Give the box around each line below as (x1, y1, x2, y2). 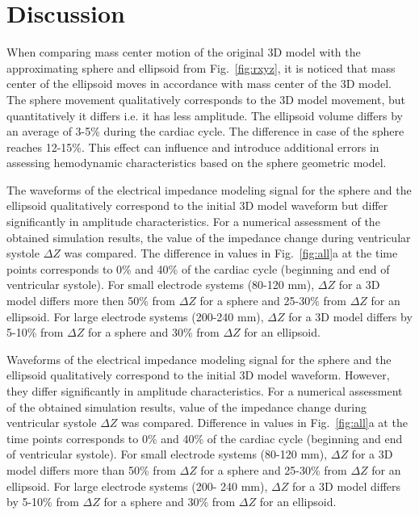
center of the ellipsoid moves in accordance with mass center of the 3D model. (6, 75, 392, 92)
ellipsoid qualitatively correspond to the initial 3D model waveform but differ (6, 197, 388, 214)
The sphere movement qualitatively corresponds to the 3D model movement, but (6, 90, 406, 107)
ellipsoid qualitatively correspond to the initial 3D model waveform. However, (6, 366, 390, 383)
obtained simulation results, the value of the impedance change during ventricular (6, 228, 411, 245)
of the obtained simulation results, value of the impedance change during (6, 398, 367, 415)
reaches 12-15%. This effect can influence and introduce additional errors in (6, 138, 379, 155)
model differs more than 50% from (6, 461, 176, 478)
